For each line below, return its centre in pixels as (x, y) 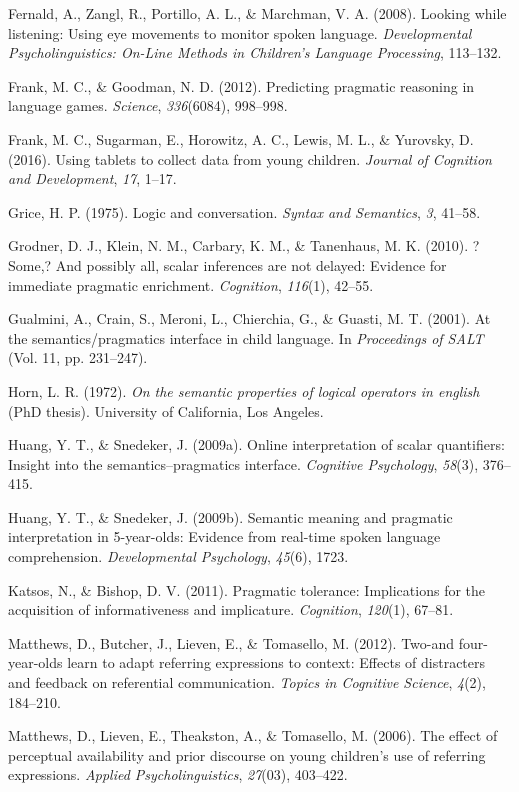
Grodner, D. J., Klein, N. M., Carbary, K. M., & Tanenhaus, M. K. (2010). (238, 245)
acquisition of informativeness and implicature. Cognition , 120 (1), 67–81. (231, 609)
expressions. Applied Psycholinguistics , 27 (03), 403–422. (178, 774)
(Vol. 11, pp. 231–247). (78, 357)
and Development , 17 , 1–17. (92, 178)
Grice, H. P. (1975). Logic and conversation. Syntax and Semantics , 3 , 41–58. (244, 211)
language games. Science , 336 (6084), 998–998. (148, 105)
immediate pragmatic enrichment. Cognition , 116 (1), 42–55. (191, 284)
